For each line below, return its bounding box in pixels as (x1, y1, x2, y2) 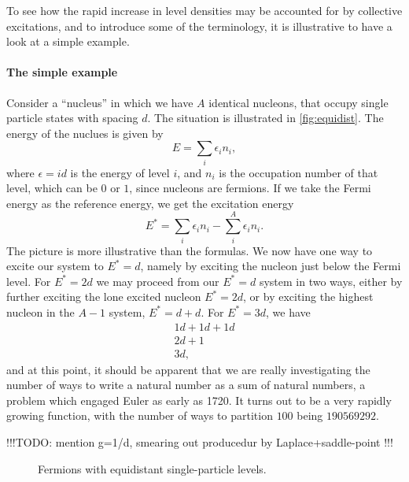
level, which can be (6, 180, 98, 196)
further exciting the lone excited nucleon (6, 288, 201, 305)
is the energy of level (70, 164, 170, 180)
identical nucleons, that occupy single (208, 94, 389, 110)
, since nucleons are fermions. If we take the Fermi (129, 180, 371, 196)
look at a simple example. (6, 33, 130, 50)
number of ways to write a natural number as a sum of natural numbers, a (6, 376, 366, 393)
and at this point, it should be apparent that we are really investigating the (6, 361, 370, 377)
